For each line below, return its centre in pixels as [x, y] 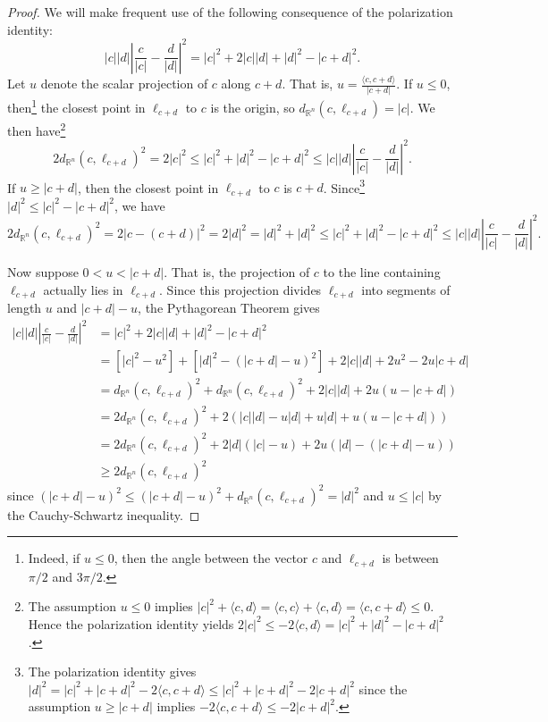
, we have [140, 205]
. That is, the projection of [237, 271]
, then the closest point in [148, 187]
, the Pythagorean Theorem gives [229, 307]
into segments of [406, 289]
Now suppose [43, 271]
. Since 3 [344, 186]
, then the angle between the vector [211, 558]
